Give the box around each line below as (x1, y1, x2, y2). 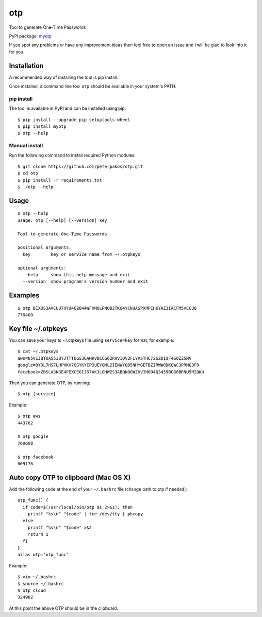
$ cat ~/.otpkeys (17, 349, 59, 354)
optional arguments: (17, 265, 66, 271)
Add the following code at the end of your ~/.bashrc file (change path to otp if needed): (9, 486, 187, 492)
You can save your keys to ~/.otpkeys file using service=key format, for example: (9, 337, 175, 343)
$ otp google (17, 434, 49, 440)
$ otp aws (17, 413, 41, 419)
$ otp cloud (17, 587, 46, 593)
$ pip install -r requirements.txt (17, 177, 102, 183)
